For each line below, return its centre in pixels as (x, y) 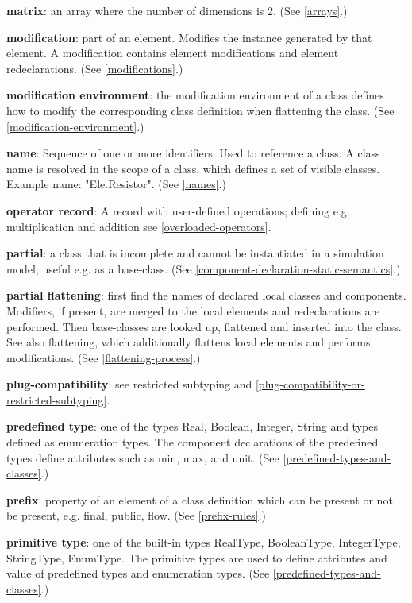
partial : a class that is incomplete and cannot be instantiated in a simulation (195, 253)
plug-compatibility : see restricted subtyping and (129, 384)
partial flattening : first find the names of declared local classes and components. (206, 295)
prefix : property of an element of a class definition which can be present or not (200, 499)
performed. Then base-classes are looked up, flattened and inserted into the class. (204, 326)
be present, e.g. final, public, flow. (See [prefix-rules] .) (136, 515)
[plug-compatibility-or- (310, 384)
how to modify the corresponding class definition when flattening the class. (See (200, 110)
